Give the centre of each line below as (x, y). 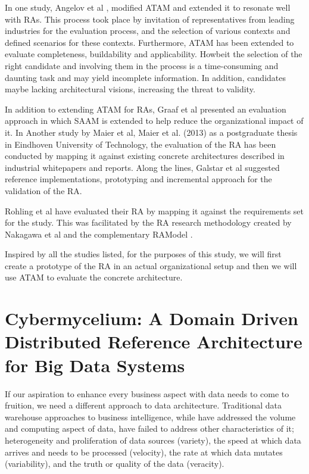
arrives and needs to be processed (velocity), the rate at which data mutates (144, 452)
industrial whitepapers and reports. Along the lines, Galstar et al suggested (142, 167)
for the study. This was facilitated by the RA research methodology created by (148, 222)
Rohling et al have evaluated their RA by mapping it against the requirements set (154, 211)
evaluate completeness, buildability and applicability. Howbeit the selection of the (154, 54)
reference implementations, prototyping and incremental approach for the (138, 179)
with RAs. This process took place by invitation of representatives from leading (150, 19)
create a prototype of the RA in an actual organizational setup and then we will (151, 265)
